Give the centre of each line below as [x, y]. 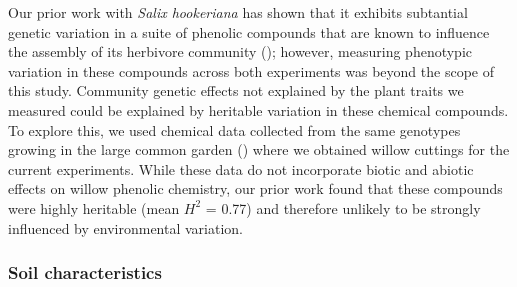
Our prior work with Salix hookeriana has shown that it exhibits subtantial [238, 12]
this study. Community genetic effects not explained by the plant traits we [236, 90]
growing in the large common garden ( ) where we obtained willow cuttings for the [259, 149]
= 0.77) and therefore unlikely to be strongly [343, 207]
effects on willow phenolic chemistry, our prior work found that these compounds [255, 188]
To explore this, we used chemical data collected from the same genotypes [234, 129]
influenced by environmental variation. [126, 227]
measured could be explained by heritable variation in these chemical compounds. [258, 109]
